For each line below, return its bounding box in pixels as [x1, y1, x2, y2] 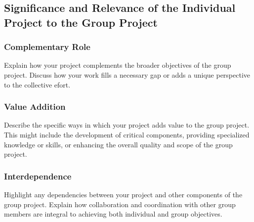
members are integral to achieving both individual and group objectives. [4, 209, 222, 219]
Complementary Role [4, 41, 90, 53]
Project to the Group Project [4, 14, 158, 30]
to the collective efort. [4, 79, 71, 89]
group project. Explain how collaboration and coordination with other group [4, 199, 236, 209]
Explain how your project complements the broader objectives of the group [4, 60, 231, 70]
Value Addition [4, 100, 66, 113]
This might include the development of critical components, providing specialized [4, 129, 250, 139]
